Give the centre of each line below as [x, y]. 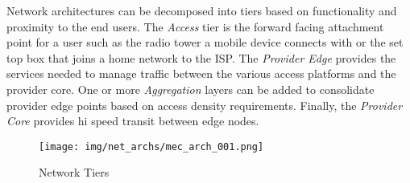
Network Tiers [74, 172]
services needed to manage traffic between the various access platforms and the [201, 73]
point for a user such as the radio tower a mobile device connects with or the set [205, 42]
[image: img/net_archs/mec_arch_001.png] [151, 146]
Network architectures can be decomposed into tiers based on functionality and [202, 10]
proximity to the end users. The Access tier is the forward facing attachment [195, 26]
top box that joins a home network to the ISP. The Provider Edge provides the [201, 57]
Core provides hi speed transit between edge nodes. [133, 121]
